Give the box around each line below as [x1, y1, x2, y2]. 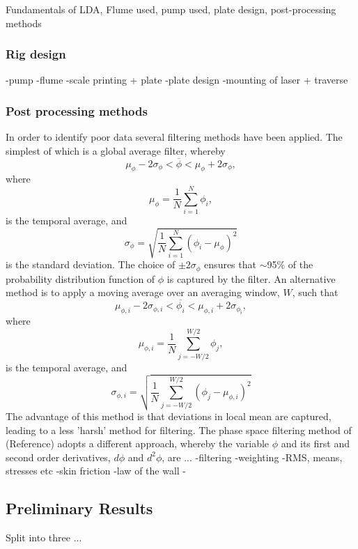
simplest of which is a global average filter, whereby [6, 143, 226, 157]
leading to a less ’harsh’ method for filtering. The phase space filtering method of [6, 422, 352, 437]
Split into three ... [6, 530, 82, 545]
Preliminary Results [6, 497, 153, 519]
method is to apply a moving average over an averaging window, [6, 285, 280, 300]
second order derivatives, [6, 449, 111, 464]
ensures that [204, 257, 256, 272]
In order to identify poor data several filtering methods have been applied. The [6, 130, 343, 144]
